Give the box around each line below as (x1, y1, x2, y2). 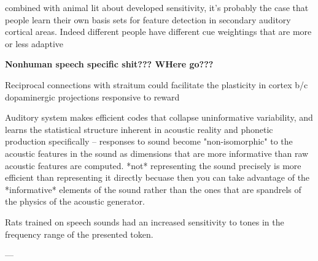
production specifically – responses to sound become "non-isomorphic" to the (5, 135, 293, 148)
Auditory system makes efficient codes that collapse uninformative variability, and (5, 111, 313, 124)
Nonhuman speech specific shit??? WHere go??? (5, 58, 214, 70)
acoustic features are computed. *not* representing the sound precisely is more (5, 159, 301, 172)
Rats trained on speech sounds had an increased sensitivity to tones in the (5, 215, 284, 228)
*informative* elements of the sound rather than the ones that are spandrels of (5, 183, 301, 195)
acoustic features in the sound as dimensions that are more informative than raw (5, 146, 309, 159)
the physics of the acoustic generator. (5, 195, 145, 208)
